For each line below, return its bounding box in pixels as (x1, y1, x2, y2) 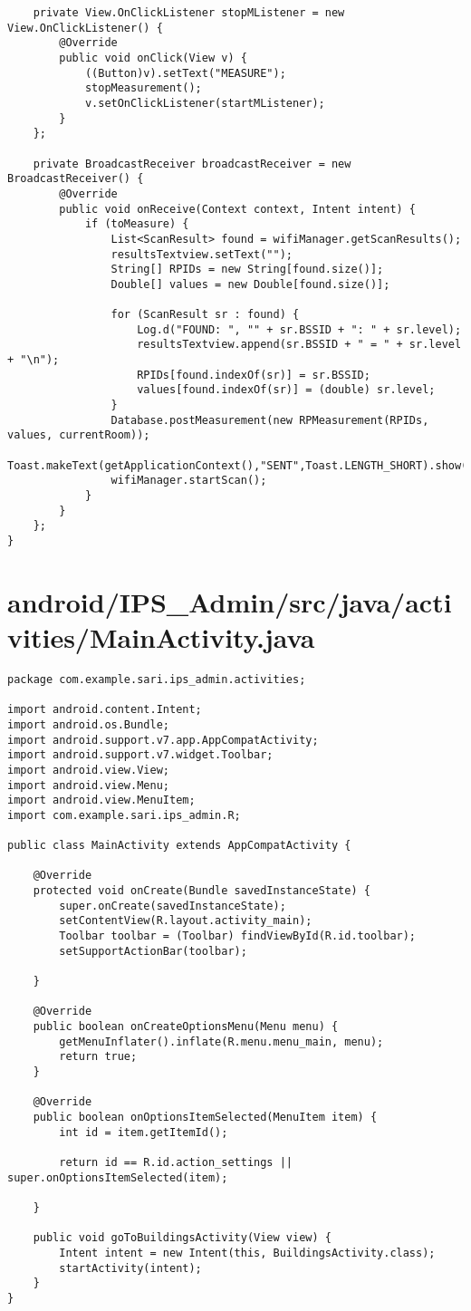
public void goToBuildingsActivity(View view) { (33, 1231, 332, 1245)
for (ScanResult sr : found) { (111, 308, 300, 322)
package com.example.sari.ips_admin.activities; (7, 672, 306, 686)
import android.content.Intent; (7, 703, 202, 717)
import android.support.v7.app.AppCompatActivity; (7, 733, 319, 747)
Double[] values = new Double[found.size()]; (111, 277, 390, 291)
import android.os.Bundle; (7, 718, 169, 731)
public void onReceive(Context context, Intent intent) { (59, 202, 417, 216)
